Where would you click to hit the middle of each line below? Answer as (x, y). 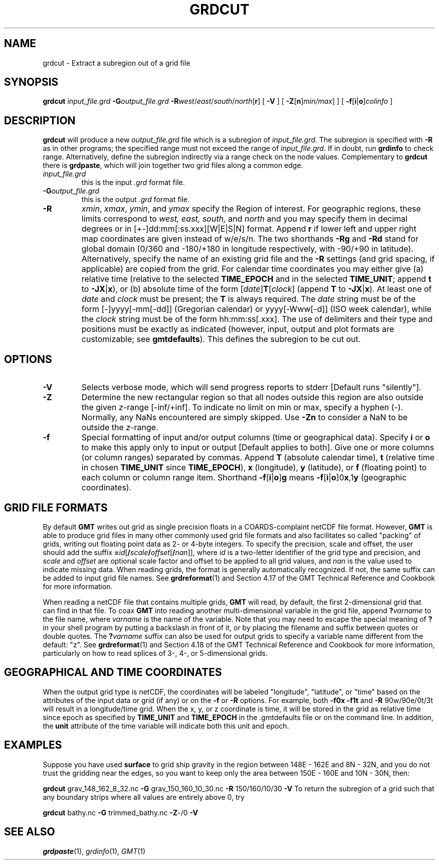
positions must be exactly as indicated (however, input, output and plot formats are (238, 329)
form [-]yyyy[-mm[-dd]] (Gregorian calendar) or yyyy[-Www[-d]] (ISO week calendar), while (256, 309)
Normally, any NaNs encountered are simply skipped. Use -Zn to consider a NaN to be (245, 417)
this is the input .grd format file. (133, 183)
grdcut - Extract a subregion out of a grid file (117, 63)
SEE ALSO (30, 832)
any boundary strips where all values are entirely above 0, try (144, 797)
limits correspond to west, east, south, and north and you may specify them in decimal (245, 219)
